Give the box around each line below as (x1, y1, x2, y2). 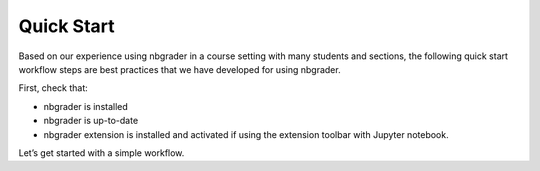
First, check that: (18, 82, 89, 94)
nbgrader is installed (43, 100, 129, 112)
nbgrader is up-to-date (43, 115, 139, 127)
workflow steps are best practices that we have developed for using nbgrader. (18, 63, 341, 75)
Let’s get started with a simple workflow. (18, 146, 185, 159)
